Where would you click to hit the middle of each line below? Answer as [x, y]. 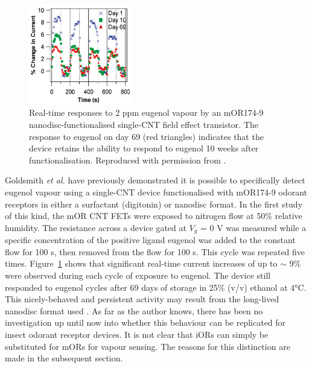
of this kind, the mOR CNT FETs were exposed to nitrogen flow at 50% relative [154, 216]
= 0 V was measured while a [253, 227]
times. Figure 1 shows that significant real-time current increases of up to [141, 263]
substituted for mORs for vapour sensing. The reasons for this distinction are [148, 346]
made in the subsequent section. [64, 358]
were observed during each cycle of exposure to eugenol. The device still [138, 275]
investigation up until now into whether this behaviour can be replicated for [145, 322]
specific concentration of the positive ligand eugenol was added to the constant [150, 240]
